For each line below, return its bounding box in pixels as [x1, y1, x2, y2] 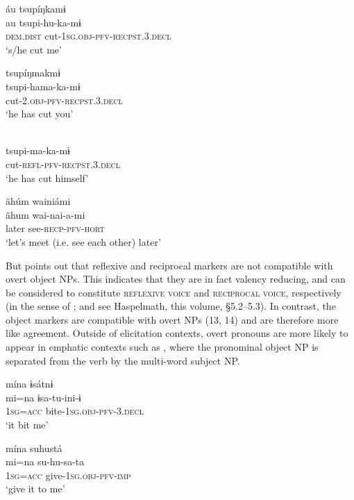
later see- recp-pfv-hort [6, 221, 105, 235]
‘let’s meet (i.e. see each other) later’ [6, 234, 161, 249]
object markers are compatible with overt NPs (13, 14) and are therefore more [6, 312, 339, 326]
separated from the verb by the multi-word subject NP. [6, 353, 240, 367]
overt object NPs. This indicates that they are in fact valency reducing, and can [6, 272, 346, 286]
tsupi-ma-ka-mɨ [6, 143, 71, 158]
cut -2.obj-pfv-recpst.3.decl [6, 92, 123, 107]
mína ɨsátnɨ [6, 376, 53, 391]
